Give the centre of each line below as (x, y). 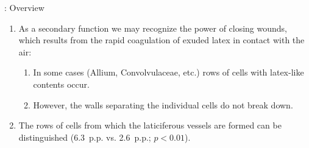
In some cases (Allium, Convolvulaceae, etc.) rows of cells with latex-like (169, 72)
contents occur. (61, 84)
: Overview (24, 7)
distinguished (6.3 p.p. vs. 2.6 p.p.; (85, 137)
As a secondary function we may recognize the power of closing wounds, (153, 28)
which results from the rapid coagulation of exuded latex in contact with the (162, 40)
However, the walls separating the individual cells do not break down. (163, 104)
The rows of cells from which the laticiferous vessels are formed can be (150, 125)
